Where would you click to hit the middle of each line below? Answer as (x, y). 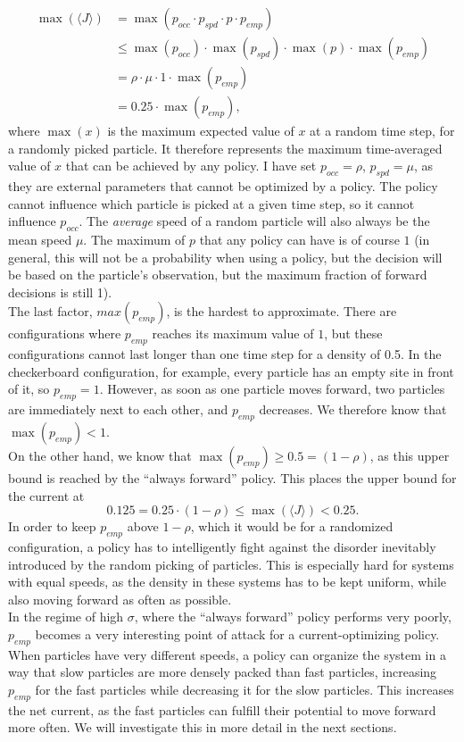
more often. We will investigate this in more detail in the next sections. (203, 727)
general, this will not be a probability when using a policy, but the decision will (225, 257)
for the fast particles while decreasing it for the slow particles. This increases (244, 689)
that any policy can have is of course (299, 240)
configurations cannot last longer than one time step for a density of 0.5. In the (225, 354)
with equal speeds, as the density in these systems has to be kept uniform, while (228, 582)
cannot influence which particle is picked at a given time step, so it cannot (211, 203)
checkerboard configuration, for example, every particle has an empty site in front (231, 371)
